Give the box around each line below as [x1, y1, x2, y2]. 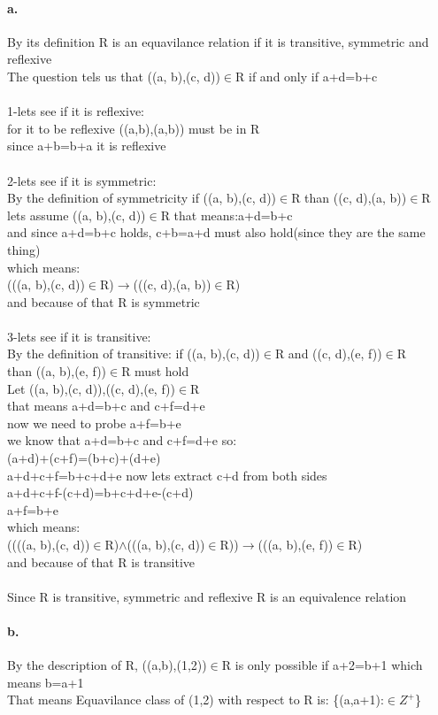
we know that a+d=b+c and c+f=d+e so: [7, 431, 237, 450]
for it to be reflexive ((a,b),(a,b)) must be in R [7, 119, 260, 137]
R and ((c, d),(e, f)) [274, 344, 382, 363]
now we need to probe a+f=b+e [7, 413, 181, 432]
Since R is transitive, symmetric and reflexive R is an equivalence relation [7, 587, 407, 605]
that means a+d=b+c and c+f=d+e [7, 396, 205, 415]
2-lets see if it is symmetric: [7, 171, 157, 189]
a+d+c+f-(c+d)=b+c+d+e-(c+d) [7, 483, 194, 502]
